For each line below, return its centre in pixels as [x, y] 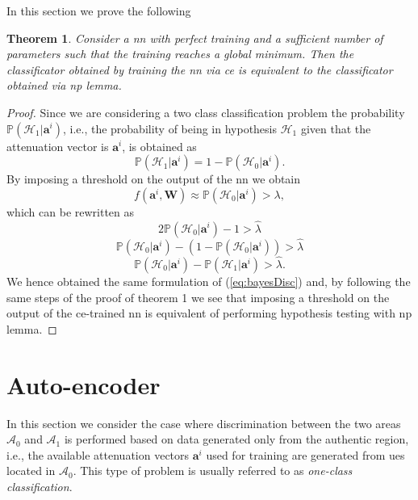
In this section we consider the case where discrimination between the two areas [204, 423]
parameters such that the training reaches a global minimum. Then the [180, 54]
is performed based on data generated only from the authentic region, [236, 439]
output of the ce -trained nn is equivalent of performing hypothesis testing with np [209, 313]
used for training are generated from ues [305, 454]
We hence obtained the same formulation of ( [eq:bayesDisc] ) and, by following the [209, 281]
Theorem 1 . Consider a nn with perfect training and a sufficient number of [195, 38]
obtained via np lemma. [64, 85]
